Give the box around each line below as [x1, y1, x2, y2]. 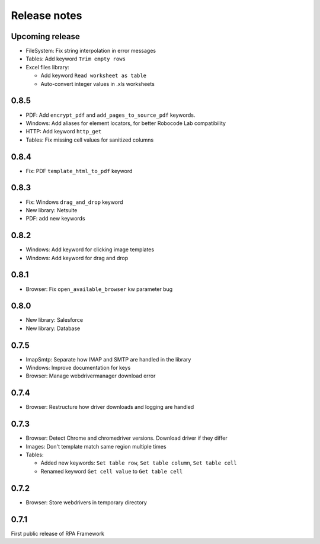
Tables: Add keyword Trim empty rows [25, 55, 126, 62]
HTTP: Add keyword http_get [25, 128, 102, 135]
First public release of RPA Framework [11, 530, 105, 537]
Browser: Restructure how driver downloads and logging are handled [25, 404, 194, 411]
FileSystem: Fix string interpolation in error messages [25, 47, 156, 55]
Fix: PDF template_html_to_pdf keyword [25, 167, 133, 174]
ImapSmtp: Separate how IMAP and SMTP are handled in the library [25, 356, 191, 363]
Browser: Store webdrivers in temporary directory [25, 498, 148, 506]
